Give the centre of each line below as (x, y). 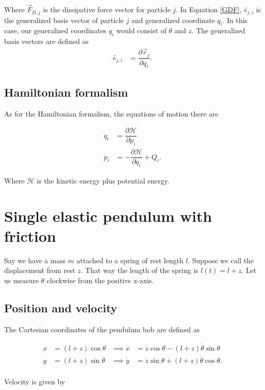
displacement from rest (40, 270)
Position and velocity (61, 308)
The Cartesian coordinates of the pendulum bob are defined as (102, 329)
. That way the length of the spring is (140, 270)
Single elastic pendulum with (108, 215)
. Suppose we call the (221, 260)
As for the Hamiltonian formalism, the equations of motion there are (111, 113)
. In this (235, 20)
